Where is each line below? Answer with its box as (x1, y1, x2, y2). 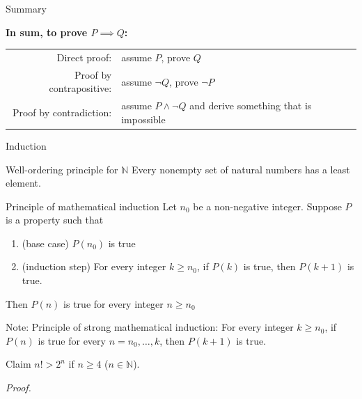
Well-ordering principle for (6, 162, 118, 176)
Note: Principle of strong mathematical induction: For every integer (6, 320, 294, 334)
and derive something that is (189, 98, 312, 113)
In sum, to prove (6, 24, 88, 39)
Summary (6, 1, 47, 15)
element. (6, 175, 41, 190)
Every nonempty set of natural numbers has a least (132, 162, 350, 176)
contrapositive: (49, 81, 112, 95)
